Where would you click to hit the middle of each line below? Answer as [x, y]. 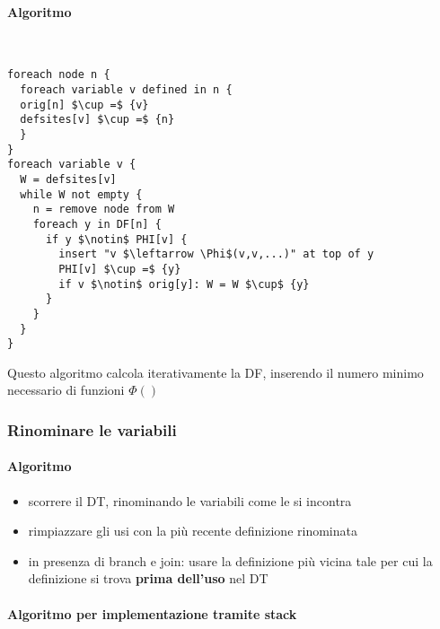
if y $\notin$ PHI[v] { [116, 239]
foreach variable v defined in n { [126, 90]
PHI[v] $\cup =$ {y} [120, 269]
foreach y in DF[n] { [97, 224]
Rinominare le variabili [92, 429]
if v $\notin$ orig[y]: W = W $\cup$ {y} [184, 284]
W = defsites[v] [68, 179]
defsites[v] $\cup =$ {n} [97, 120]
